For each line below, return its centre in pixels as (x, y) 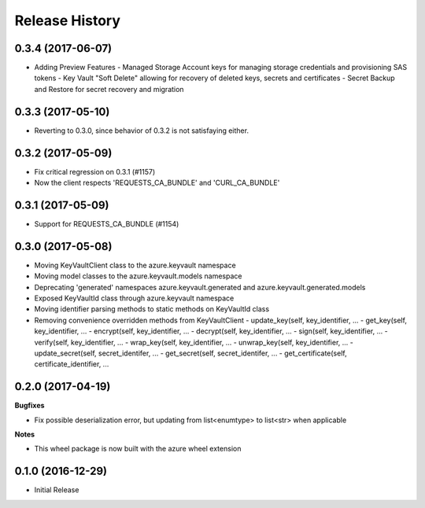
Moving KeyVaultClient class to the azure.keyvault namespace (135, 265)
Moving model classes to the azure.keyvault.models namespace (138, 276)
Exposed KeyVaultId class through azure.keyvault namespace (134, 298)
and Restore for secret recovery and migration (109, 89)
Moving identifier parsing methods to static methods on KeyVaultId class (152, 309)
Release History (68, 20)
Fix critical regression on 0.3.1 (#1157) (95, 171)
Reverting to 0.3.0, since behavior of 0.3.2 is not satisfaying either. (142, 131)
